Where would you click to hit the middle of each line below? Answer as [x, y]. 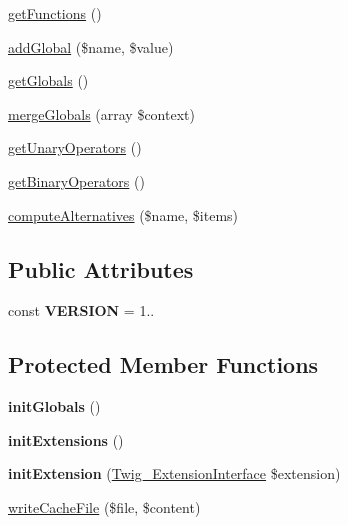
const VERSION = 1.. [81, 310]
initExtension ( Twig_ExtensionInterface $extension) [174, 473]
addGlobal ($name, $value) [91, 46]
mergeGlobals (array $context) [101, 113]
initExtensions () [66, 439]
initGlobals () [54, 406]
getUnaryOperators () [75, 147]
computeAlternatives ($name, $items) [123, 214]
